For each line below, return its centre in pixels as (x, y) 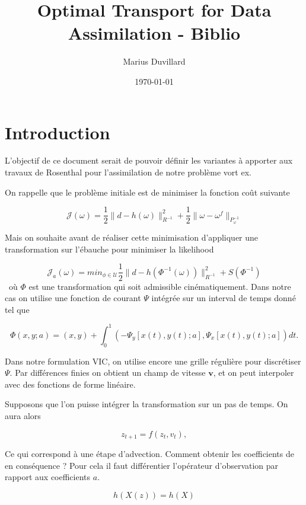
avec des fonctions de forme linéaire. (70, 384)
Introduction (58, 132)
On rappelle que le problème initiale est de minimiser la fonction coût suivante (147, 192)
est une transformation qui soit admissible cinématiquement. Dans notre (160, 286)
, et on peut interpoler (254, 373)
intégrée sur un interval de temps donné (224, 298)
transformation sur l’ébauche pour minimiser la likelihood (109, 249)
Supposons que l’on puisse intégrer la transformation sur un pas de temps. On (146, 404)
